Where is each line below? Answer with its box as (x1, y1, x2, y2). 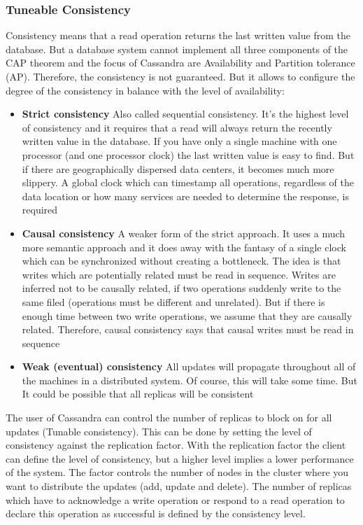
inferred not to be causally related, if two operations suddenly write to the (22, 281, 341, 295)
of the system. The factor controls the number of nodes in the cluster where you (6, 465, 349, 479)
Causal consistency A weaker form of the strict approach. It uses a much (22, 225, 346, 240)
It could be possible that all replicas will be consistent (22, 386, 254, 401)
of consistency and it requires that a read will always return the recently (22, 120, 332, 134)
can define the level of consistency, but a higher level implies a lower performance (6, 451, 354, 465)
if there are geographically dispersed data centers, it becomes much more (22, 161, 334, 176)
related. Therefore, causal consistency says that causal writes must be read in (22, 322, 354, 337)
